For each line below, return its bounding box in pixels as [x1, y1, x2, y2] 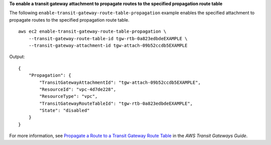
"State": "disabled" [39, 108, 90, 113]
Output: [9, 54, 25, 60]
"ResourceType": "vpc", [39, 93, 98, 99]
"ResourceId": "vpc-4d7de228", [39, 86, 116, 92]
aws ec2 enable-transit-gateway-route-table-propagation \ [18, 29, 167, 35]
